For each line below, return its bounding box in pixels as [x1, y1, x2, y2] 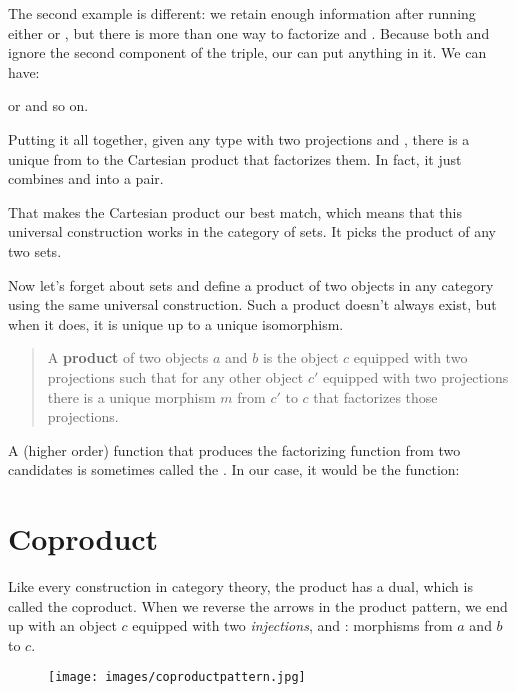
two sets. [8, 240, 62, 261]
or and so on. [8, 95, 89, 116]
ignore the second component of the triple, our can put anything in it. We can [8, 42, 487, 63]
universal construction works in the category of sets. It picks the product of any [8, 221, 496, 242]
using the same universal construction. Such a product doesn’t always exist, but [8, 294, 497, 315]
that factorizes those [313, 386, 438, 407]
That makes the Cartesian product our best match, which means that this [8, 201, 462, 222]
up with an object [8, 615, 117, 636]
